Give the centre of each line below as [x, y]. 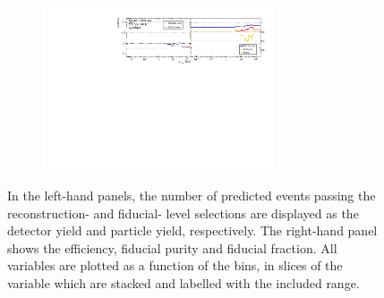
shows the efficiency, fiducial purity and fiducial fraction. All [172, 247]
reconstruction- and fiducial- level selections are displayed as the [183, 213]
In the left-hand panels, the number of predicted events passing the [192, 195]
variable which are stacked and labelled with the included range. [183, 282]
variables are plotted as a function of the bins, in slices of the [175, 265]
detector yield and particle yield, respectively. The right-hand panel [192, 230]
